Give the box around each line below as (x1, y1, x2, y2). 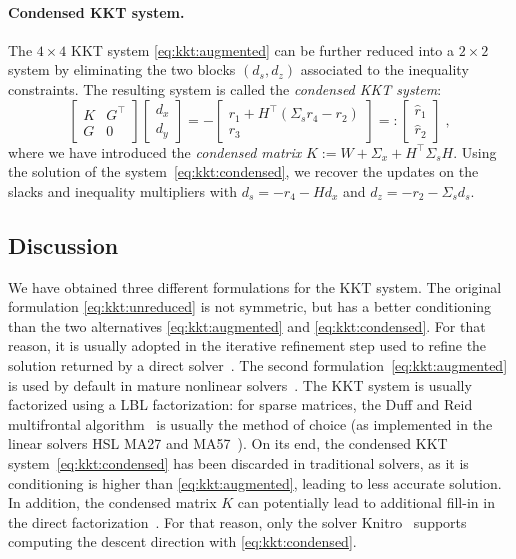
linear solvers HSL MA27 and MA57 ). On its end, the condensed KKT (8, 433, 448, 454)
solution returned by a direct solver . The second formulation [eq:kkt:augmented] (8, 354, 508, 375)
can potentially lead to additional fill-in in (237, 492, 495, 513)
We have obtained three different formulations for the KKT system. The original (8, 276, 502, 297)
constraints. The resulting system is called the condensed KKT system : (8, 78, 442, 99)
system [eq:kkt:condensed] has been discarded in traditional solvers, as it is (8, 452, 469, 473)
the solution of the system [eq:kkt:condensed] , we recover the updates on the (8, 161, 479, 182)
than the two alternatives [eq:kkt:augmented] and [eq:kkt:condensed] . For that (8, 315, 486, 336)
